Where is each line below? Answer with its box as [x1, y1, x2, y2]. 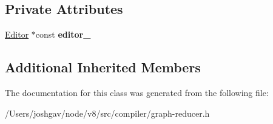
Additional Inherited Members [5, 58, 201, 77]
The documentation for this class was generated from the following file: [5, 86, 269, 98]
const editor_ [35, 28, 91, 41]
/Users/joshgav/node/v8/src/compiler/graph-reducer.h [5, 106, 210, 119]
